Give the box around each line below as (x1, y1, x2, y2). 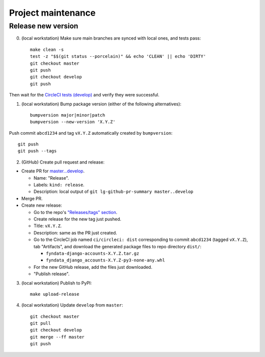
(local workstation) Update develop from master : (21, 302, 123, 308)
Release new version (9, 22, 79, 30)
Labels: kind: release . (33, 182, 84, 188)
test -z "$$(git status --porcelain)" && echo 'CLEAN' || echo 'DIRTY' (30, 54, 206, 59)
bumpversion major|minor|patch (30, 112, 106, 118)
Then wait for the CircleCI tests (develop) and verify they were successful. (9, 92, 159, 98)
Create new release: (21, 202, 62, 208)
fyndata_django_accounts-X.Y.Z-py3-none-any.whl (46, 258, 165, 263)
